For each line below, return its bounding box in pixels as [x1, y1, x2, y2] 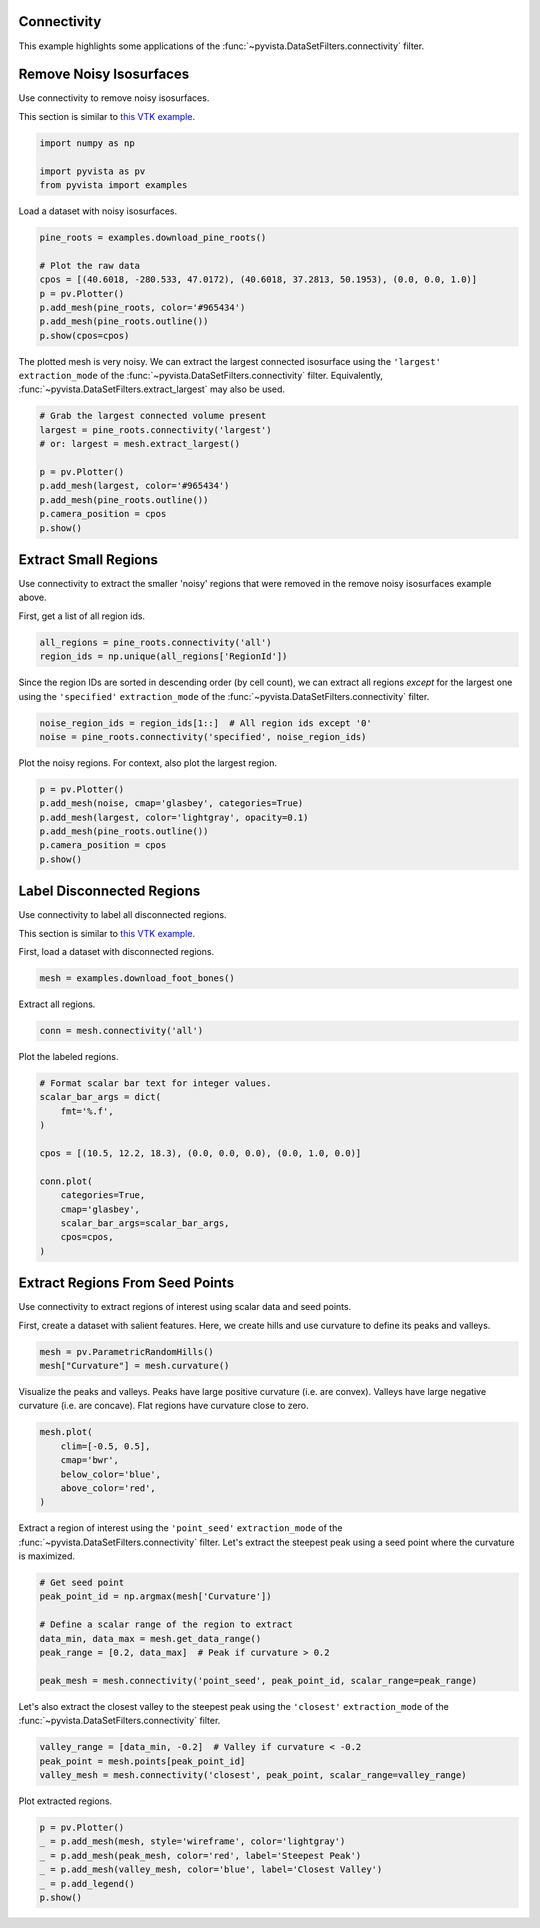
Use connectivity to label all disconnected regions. [18, 909, 227, 921]
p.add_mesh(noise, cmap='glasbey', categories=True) [39, 798, 304, 809]
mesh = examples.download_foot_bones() [39, 973, 235, 984]
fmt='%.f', [60, 1105, 114, 1117]
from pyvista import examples [39, 179, 188, 190]
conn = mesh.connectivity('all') [39, 1025, 204, 1037]
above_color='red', [60, 1482, 157, 1494]
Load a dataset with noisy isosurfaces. [18, 205, 178, 217]
